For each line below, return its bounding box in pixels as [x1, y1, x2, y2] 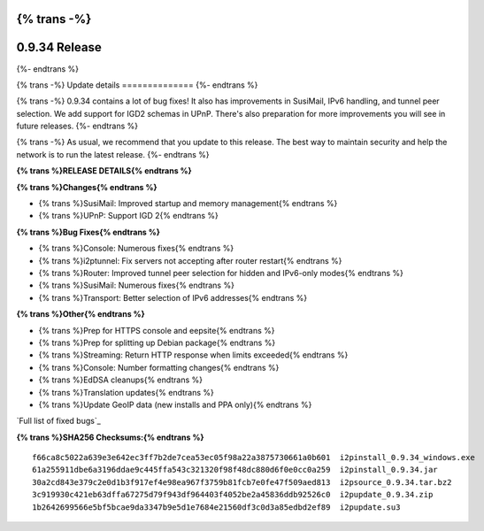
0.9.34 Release [16, 40, 102, 55]
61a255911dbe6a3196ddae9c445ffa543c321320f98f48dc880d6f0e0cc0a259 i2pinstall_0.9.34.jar [32, 465, 438, 475]
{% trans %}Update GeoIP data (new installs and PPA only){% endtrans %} [38, 399, 312, 410]
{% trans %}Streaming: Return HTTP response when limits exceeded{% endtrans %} [38, 350, 349, 360]
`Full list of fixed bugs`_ [16, 416, 101, 427]
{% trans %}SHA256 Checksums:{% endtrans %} [16, 432, 204, 442]
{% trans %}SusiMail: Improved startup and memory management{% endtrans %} [38, 198, 338, 209]
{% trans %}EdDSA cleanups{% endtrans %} [38, 374, 204, 385]
